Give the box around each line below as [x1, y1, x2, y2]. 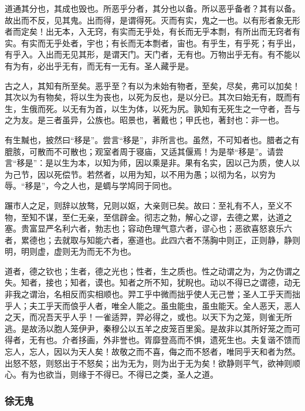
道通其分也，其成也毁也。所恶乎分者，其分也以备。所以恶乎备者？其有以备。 [5, 2, 300, 14]
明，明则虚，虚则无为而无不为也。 [5, 245, 136, 257]
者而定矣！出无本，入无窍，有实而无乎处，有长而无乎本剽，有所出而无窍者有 [5, 25, 300, 38]
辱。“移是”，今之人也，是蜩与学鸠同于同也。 [5, 179, 177, 192]
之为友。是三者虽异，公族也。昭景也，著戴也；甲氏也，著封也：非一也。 [5, 114, 284, 126]
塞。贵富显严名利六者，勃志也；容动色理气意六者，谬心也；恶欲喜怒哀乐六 [5, 222, 292, 235]
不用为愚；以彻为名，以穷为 [168, 168, 276, 180]
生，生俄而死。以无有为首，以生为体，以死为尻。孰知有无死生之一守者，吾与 [5, 102, 300, 114]
